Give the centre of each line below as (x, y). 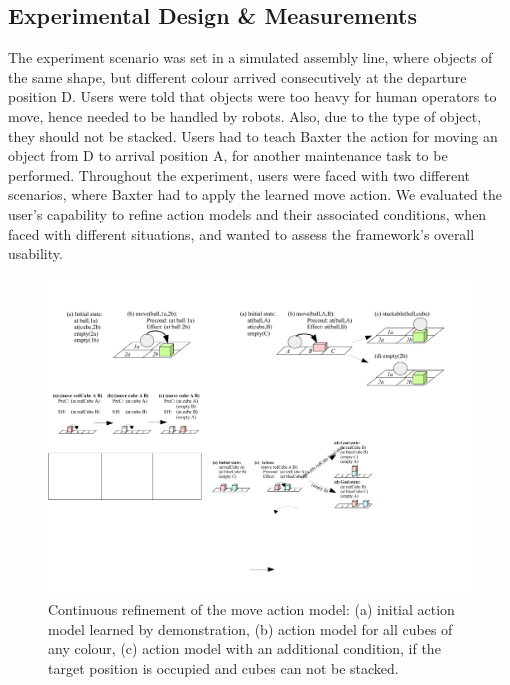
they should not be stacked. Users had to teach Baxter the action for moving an (253, 135)
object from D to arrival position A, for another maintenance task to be (228, 155)
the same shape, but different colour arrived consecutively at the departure (237, 76)
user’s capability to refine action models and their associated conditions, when (247, 213)
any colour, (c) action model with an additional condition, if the (244, 648)
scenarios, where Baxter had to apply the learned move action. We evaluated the (255, 194)
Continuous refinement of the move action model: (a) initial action (251, 608)
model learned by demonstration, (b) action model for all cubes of (250, 628)
